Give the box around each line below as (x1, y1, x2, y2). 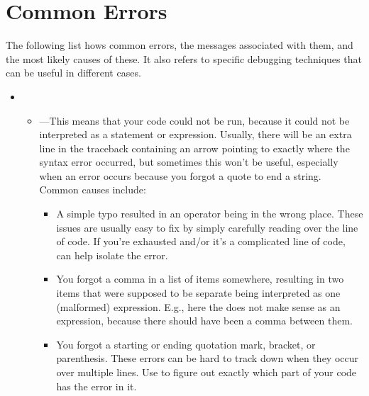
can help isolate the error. (56, 247, 168, 262)
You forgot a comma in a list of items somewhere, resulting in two (56, 271, 344, 286)
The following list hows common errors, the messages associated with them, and (6, 38, 353, 52)
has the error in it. (56, 378, 137, 393)
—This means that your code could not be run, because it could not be (39, 113, 350, 128)
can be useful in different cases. (6, 65, 141, 80)
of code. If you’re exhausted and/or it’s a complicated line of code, (56, 234, 346, 249)
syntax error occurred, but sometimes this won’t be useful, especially (39, 154, 338, 169)
